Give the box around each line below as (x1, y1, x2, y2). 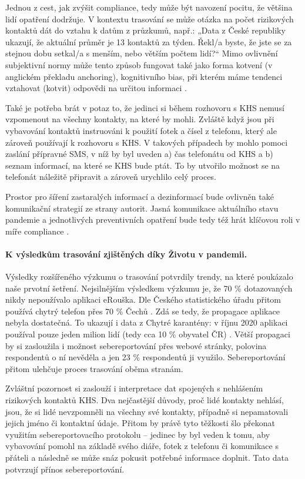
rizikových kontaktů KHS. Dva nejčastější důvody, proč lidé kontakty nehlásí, (5, 394, 284, 406)
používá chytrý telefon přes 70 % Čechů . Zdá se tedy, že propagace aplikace (5, 304, 280, 317)
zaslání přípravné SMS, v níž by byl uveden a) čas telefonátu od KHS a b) (5, 148, 273, 160)
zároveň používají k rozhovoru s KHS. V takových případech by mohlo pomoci (5, 136, 288, 148)
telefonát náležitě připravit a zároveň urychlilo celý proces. (5, 170, 216, 183)
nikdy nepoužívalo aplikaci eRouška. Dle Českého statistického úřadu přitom (5, 293, 281, 306)
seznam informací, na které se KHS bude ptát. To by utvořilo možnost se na (5, 159, 280, 171)
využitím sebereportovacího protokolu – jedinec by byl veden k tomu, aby (5, 428, 270, 440)
